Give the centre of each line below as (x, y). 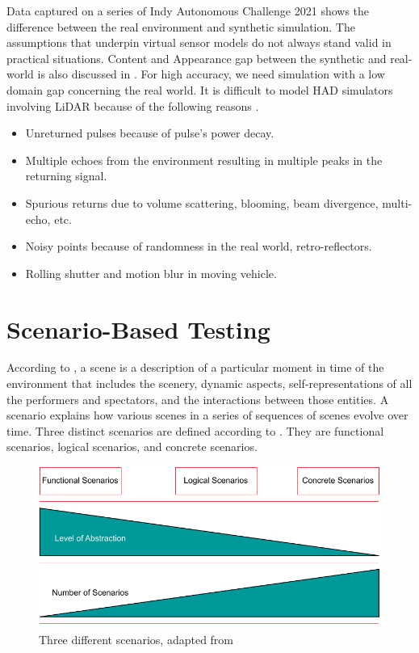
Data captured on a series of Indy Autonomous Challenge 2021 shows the (188, 11)
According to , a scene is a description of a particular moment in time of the (195, 367)
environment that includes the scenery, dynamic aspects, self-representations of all (209, 383)
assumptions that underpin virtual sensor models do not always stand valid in (199, 42)
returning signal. (66, 176)
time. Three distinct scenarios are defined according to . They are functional (195, 430)
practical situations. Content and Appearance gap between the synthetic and (197, 58)
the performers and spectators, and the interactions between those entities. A (198, 399)
